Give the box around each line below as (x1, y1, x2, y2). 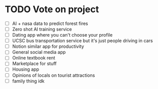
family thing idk (12, 78, 45, 84)
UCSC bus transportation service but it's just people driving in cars (12, 38, 153, 44)
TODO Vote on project (5, 4, 99, 15)
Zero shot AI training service (12, 26, 72, 32)
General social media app (12, 49, 66, 55)
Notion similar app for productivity (12, 43, 85, 49)
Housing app (12, 66, 39, 72)
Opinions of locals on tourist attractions (12, 72, 95, 78)
